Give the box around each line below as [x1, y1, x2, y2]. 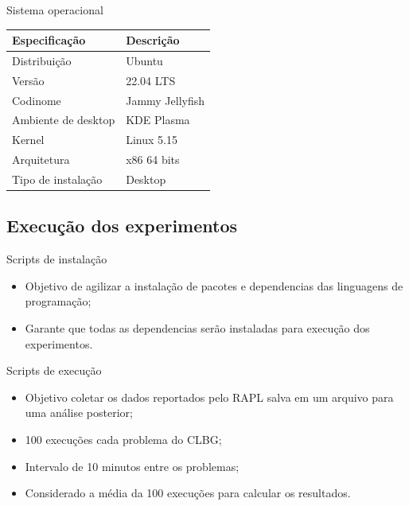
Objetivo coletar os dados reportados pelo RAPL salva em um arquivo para [25, 388, 394, 405]
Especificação [12, 32, 86, 49]
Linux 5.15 [126, 131, 177, 148]
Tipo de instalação [12, 171, 103, 187]
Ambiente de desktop [12, 111, 115, 128]
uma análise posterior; [25, 404, 133, 421]
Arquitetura [12, 151, 70, 168]
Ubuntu [126, 52, 163, 68]
